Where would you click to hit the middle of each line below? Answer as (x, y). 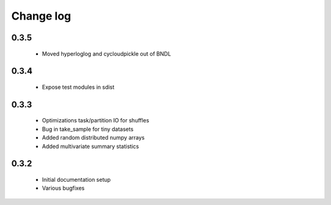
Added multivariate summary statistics (90, 146)
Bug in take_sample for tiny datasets (88, 129)
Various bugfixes (63, 188)
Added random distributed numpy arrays (93, 138)
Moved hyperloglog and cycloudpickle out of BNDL (107, 54)
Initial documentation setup (76, 179)
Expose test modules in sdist (78, 87)
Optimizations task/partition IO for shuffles (96, 121)
